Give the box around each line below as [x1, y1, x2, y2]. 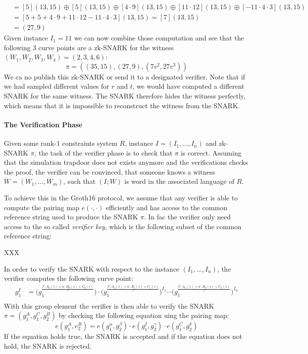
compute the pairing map [4, 202, 79, 212]
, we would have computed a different [133, 81, 245, 91]
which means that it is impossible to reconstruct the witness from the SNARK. [4, 100, 240, 110]
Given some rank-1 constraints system [4, 138, 117, 148]
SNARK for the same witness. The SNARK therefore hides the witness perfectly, [4, 91, 246, 101]
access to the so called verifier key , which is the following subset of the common [4, 221, 242, 231]
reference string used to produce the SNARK [4, 212, 138, 222]
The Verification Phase [4, 119, 82, 129]
